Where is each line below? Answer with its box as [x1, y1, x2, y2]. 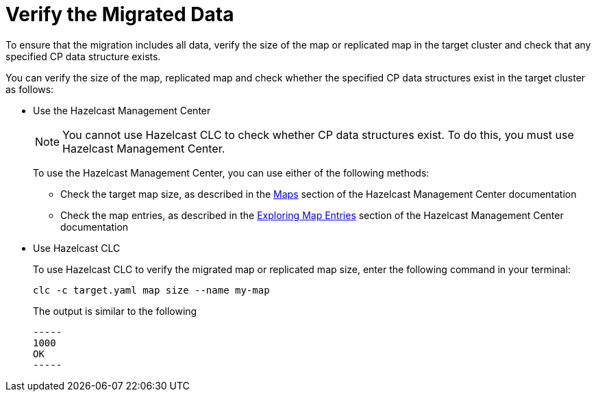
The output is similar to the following [33, 305, 197, 317]
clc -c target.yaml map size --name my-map [33, 284, 270, 296]
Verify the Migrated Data [5, 3, 234, 26]
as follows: [5, 83, 54, 95]
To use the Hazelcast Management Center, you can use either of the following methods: [33, 166, 430, 179]
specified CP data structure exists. [5, 50, 161, 62]
